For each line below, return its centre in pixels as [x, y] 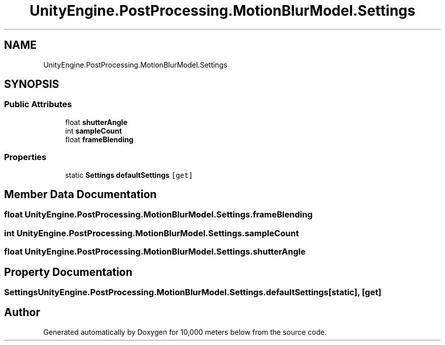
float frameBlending [99, 139]
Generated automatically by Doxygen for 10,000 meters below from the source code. [185, 332]
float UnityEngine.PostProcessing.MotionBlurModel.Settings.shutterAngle [155, 252]
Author [22, 312]
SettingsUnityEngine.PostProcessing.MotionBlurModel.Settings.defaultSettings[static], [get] [193, 292]
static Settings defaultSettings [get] [129, 175]
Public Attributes [38, 104]
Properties [25, 157]
